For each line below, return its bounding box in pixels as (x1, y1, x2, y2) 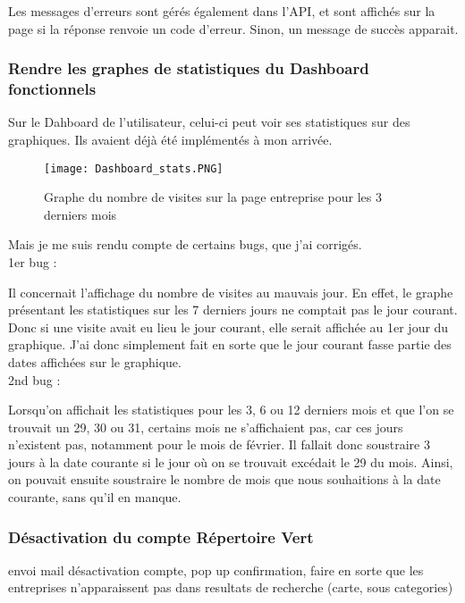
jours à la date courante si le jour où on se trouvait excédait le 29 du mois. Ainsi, (8, 452, 453, 471)
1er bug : (8, 252, 57, 271)
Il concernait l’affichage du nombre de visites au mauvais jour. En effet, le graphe (8, 282, 453, 301)
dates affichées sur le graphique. (8, 352, 182, 371)
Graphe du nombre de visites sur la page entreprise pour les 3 (44, 188, 382, 206)
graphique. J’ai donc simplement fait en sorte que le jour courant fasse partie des (8, 335, 452, 354)
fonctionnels (8, 78, 97, 100)
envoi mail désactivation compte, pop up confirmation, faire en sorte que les (8, 560, 424, 579)
